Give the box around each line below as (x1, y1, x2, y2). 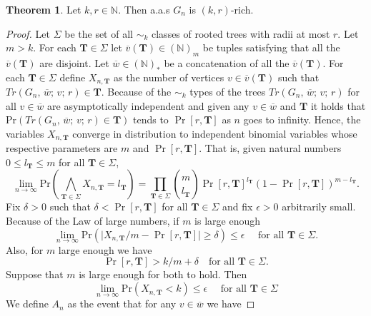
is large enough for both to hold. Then (79, 267, 247, 282)
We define (6, 296, 49, 311)
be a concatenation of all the (164, 55, 290, 70)
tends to (132, 112, 169, 127)
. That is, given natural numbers (199, 141, 342, 156)
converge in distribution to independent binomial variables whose (72, 126, 357, 141)
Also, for (6, 242, 44, 257)
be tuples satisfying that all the (202, 40, 340, 55)
